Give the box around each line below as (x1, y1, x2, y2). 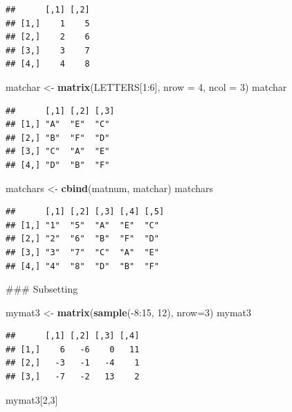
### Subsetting (6, 282, 78, 296)
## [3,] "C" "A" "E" (6, 146, 110, 157)
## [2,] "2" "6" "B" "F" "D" (6, 234, 159, 244)
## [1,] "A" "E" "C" (6, 119, 110, 130)
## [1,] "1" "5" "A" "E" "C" (6, 220, 159, 230)
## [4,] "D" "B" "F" (6, 160, 110, 170)
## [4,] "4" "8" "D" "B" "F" (6, 261, 159, 271)
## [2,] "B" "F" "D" (6, 132, 110, 143)
